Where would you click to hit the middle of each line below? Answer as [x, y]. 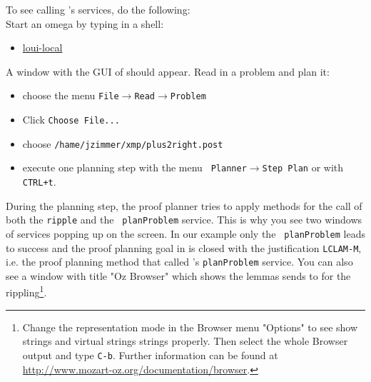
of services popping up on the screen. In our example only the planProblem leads [185, 233]
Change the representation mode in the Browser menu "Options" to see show [190, 327]
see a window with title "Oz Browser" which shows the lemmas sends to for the [178, 275]
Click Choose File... [71, 120]
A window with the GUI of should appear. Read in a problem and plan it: [168, 71]
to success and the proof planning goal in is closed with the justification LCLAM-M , [184, 247]
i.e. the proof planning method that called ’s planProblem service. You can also [179, 262]
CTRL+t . [39, 181]
